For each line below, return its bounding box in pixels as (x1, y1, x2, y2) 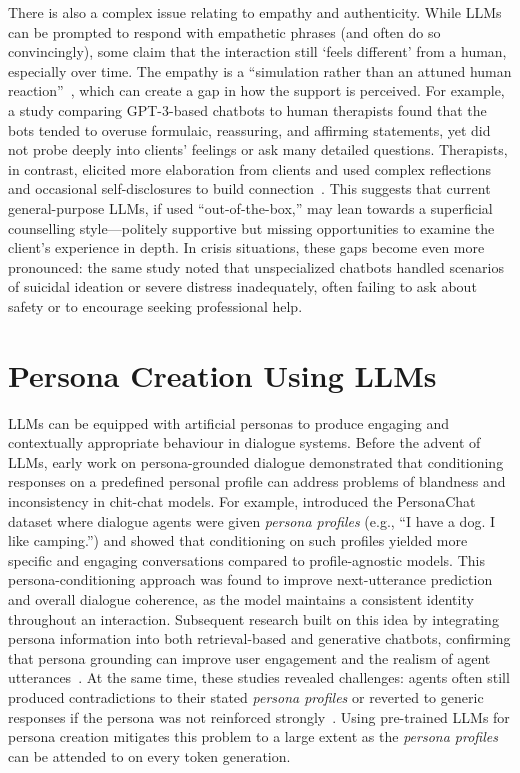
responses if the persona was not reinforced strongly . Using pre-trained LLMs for (8, 706, 510, 727)
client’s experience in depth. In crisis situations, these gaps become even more (8, 237, 485, 258)
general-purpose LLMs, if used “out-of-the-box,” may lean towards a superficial (8, 197, 493, 218)
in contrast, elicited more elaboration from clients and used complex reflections (8, 158, 492, 179)
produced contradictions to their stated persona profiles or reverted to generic (8, 686, 484, 707)
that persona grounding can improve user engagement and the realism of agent (8, 647, 491, 668)
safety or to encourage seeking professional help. (8, 295, 303, 316)
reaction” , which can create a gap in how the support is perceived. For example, (8, 80, 505, 101)
